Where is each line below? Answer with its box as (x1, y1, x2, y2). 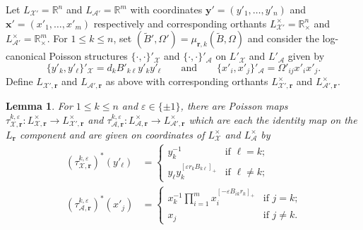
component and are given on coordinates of (19, 127, 205, 141)
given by (287, 49, 325, 63)
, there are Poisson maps (180, 98, 288, 113)
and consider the (247, 31, 319, 46)
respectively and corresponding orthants (93, 15, 267, 30)
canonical (6, 49, 46, 63)
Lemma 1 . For (6, 98, 73, 113)
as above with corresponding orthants (105, 74, 268, 89)
